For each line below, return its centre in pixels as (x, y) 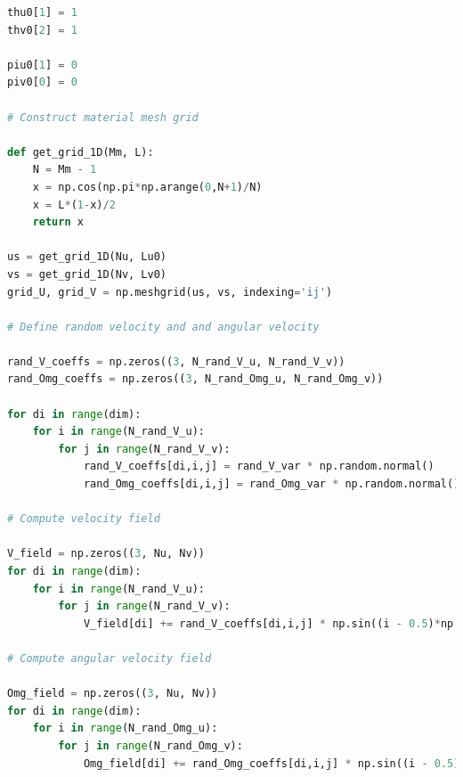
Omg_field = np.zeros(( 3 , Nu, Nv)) (113, 694)
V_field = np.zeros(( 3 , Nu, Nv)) (106, 554)
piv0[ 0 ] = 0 (42, 82)
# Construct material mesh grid (103, 117)
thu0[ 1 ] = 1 (42, 12)
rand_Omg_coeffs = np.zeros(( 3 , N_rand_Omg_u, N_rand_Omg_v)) (195, 379)
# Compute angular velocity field (110, 658)
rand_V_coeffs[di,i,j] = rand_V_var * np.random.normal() (259, 466)
